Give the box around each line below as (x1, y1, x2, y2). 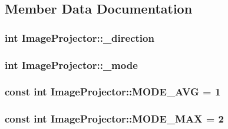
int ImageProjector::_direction (5, 30, 154, 45)
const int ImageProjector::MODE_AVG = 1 (5, 84, 221, 99)
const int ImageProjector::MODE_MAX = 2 (5, 111, 224, 126)
